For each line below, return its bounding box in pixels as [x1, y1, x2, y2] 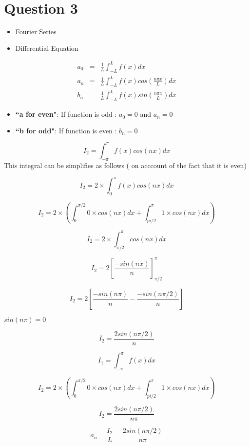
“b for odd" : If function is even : [15, 125, 117, 135]
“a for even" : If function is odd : [15, 109, 117, 119]
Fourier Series [15, 26, 57, 37]
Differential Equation [15, 42, 78, 53]
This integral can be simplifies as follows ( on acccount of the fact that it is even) [4, 160, 247, 170]
